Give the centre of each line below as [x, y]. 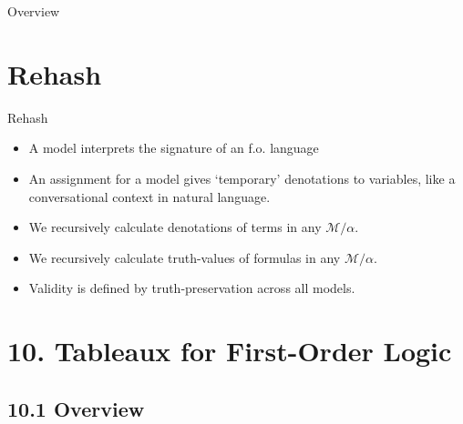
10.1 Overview [76, 408]
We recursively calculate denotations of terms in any [175, 227]
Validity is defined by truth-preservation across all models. [192, 288]
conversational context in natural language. [149, 196]
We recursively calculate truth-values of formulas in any [185, 257]
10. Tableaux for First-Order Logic [230, 351]
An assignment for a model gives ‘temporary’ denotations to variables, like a [242, 178]
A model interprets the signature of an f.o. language [174, 148]
